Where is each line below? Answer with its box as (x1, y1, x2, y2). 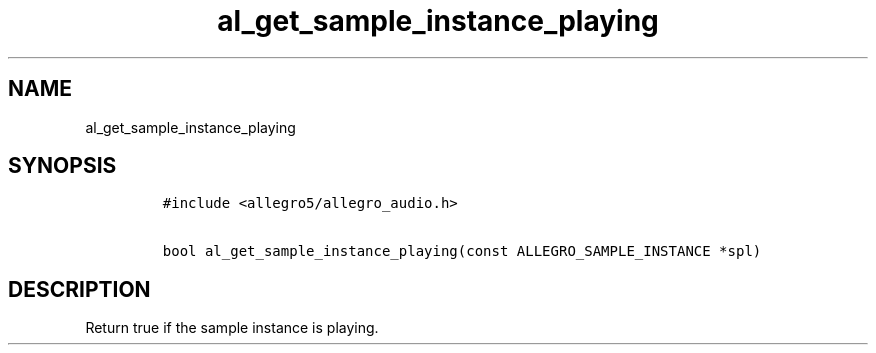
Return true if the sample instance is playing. (85, 319, 379, 337)
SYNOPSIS (8, 153, 117, 179)
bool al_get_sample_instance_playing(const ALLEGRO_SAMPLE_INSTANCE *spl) (162, 243, 762, 260)
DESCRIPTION (8, 276, 151, 302)
